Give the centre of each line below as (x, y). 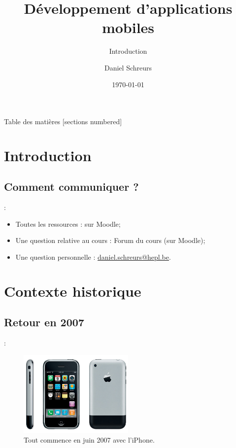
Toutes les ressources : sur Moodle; (68, 224)
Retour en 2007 (44, 322)
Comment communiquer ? (71, 187)
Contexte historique (73, 291)
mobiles (128, 27)
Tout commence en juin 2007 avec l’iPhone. (89, 440)
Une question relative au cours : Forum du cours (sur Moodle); (110, 240)
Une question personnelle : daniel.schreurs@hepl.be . (93, 257)
